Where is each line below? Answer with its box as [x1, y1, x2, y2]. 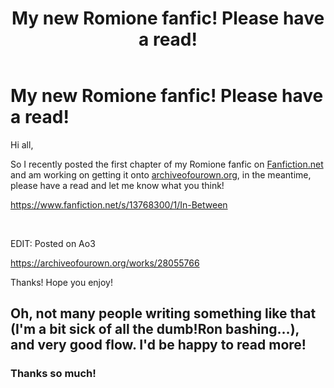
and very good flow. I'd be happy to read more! [10, 337, 307, 354]
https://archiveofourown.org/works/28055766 [10, 257, 200, 269]
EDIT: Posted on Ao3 [10, 237, 96, 249]
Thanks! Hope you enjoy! [10, 276, 114, 288]
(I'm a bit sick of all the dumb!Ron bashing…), [10, 321, 300, 338]
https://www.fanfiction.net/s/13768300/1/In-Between [10, 198, 228, 211]
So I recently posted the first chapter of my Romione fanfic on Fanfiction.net [10, 158, 324, 170]
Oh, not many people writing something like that [10, 305, 317, 322]
